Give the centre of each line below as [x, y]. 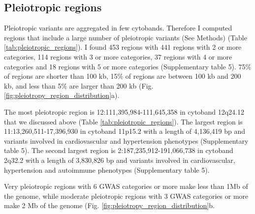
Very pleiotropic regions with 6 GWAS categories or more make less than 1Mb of [126, 186]
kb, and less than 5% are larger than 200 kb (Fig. [79, 85]
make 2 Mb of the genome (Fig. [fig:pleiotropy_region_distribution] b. [109, 205]
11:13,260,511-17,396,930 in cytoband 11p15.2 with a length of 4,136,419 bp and [125, 131]
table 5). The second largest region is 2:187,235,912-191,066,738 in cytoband [119, 150]
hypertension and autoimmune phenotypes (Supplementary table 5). [107, 169]
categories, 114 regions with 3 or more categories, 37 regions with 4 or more [118, 56]
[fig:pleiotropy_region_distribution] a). [62, 95]
